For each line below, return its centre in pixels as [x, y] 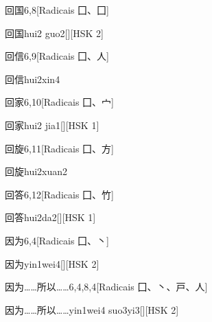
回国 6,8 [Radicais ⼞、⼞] [57, 10]
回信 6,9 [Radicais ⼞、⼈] [57, 56]
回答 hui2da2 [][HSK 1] [50, 217]
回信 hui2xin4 [33, 79]
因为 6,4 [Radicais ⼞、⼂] [57, 240]
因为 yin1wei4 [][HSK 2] [52, 263]
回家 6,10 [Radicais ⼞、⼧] [59, 102]
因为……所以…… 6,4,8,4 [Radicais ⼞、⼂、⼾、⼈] [106, 287]
